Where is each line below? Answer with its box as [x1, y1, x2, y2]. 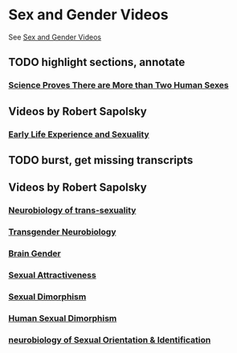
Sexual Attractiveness [8, 269, 96, 281]
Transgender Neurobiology [8, 227, 116, 238]
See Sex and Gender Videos [8, 32, 102, 42]
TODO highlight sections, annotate [8, 55, 186, 69]
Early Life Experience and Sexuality [8, 129, 150, 140]
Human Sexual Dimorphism [8, 312, 117, 323]
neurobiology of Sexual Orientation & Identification [8, 334, 211, 345]
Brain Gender [8, 248, 62, 259]
